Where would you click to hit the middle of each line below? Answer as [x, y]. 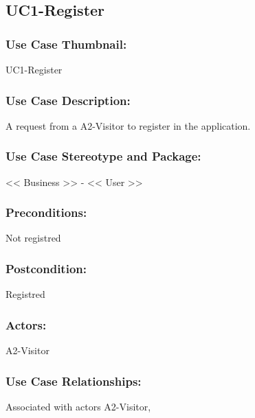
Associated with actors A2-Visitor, [78, 406]
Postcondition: [46, 268]
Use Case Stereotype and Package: [103, 156]
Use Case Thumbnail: [66, 44]
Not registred [33, 238]
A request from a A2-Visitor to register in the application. [128, 125]
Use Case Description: [68, 100]
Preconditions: [46, 212]
